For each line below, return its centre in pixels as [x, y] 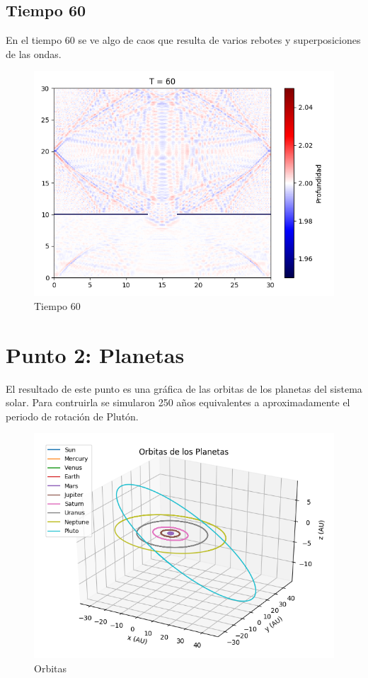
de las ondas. [34, 53]
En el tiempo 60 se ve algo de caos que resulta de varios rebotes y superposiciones [183, 40]
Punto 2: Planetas [95, 354]
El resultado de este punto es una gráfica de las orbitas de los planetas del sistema [184, 388]
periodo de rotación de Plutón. [72, 416]
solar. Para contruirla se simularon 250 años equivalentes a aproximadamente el [178, 402]
